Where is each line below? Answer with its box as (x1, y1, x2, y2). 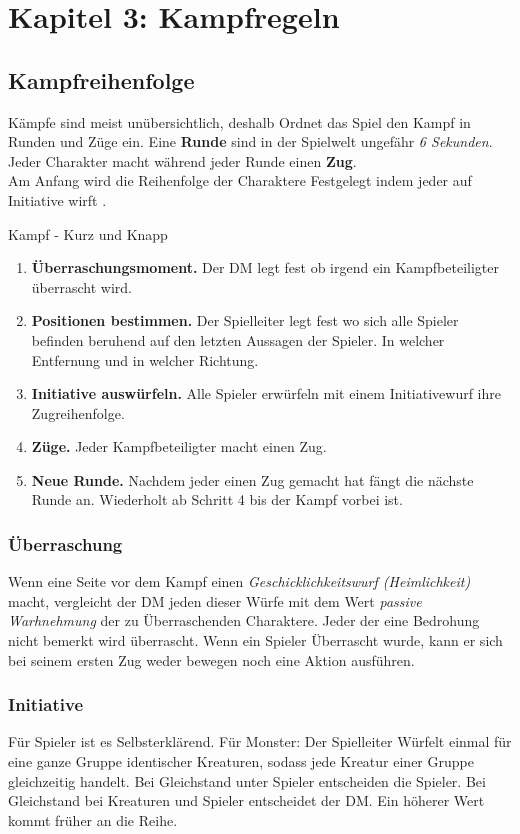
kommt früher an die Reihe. (8, 809, 178, 830)
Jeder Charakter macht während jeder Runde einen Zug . (8, 150, 357, 171)
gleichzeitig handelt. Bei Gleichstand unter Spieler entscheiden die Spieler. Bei (8, 770, 486, 791)
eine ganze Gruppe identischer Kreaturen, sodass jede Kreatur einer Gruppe (8, 751, 474, 772)
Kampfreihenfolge (8, 64, 195, 95)
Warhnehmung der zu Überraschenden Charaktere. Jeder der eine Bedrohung (8, 610, 480, 631)
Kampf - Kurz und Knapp (8, 223, 168, 244)
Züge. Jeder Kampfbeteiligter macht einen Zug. (31, 436, 327, 457)
